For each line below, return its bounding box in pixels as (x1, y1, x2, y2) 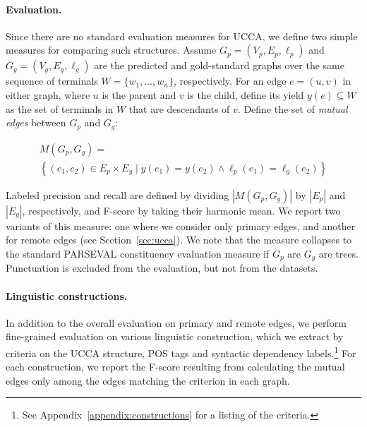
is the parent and (102, 87, 176, 102)
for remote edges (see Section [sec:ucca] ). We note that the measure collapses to (6, 232, 352, 247)
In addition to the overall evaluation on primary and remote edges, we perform (6, 315, 347, 330)
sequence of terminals (6, 73, 98, 88)
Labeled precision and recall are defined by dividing (6, 187, 229, 202)
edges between (6, 115, 66, 130)
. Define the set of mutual (237, 101, 348, 116)
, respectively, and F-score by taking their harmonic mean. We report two (22, 203, 341, 217)
